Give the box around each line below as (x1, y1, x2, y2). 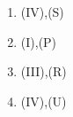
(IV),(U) (20, 91, 67, 110)
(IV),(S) (20, 3, 64, 20)
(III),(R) (20, 62, 67, 81)
